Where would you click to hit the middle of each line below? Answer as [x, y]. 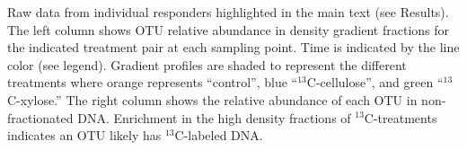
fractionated [40, 117]
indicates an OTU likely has [84, 135]
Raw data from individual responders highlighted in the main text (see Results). [228, 12]
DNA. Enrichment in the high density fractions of [214, 117]
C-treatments [401, 117]
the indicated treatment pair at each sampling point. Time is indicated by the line [233, 47]
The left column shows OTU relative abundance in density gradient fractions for [229, 29]
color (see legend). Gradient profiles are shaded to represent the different [207, 64]
